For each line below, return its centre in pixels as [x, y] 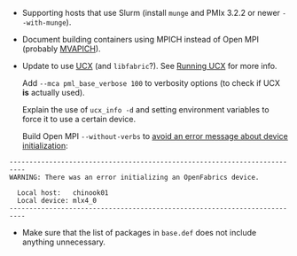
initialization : [45, 146]
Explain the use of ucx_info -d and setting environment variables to [145, 109]
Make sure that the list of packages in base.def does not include [139, 233]
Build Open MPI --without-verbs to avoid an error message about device [155, 136]
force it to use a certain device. [79, 119]
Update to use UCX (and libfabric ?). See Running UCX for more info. [149, 66]
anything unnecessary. [64, 242]
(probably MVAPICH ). [61, 49]
